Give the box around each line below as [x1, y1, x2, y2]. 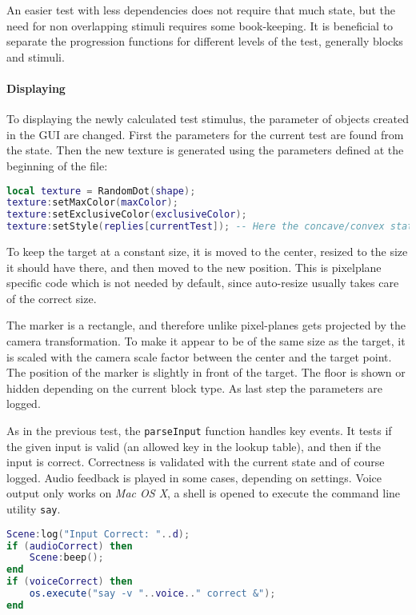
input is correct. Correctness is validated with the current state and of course [6, 453, 385, 470]
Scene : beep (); [29, 552, 104, 564]
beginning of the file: [6, 157, 108, 174]
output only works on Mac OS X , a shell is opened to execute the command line [6, 485, 401, 501]
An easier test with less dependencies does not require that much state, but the [6, 2, 395, 18]
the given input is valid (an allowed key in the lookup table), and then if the [6, 437, 381, 454]
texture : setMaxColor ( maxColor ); [6, 197, 178, 209]
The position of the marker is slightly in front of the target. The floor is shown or [6, 364, 406, 381]
